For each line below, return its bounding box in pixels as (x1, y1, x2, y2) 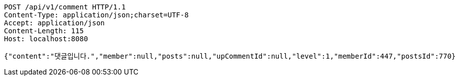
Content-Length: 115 (4, 27, 84, 35)
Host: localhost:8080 (4, 35, 88, 43)
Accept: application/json (4, 19, 105, 27)
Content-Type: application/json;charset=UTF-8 (4, 11, 189, 19)
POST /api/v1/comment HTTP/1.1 (4, 3, 126, 11)
